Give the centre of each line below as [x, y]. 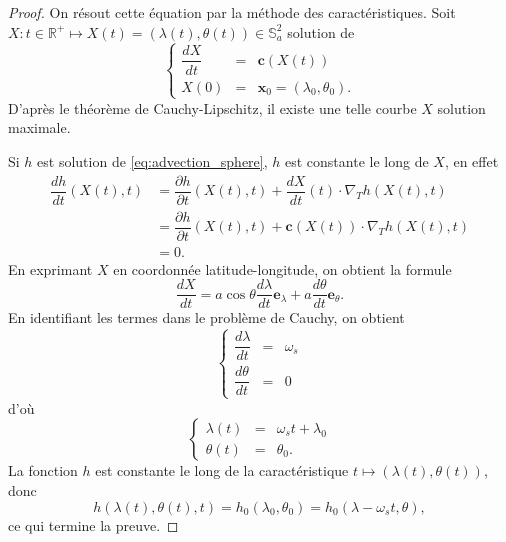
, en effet [471, 161]
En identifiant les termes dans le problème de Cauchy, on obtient [206, 317]
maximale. [39, 127]
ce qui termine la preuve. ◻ [93, 524]
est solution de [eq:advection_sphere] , [152, 161]
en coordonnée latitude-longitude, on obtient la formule [282, 268]
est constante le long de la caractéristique [222, 470]
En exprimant [50, 268]
